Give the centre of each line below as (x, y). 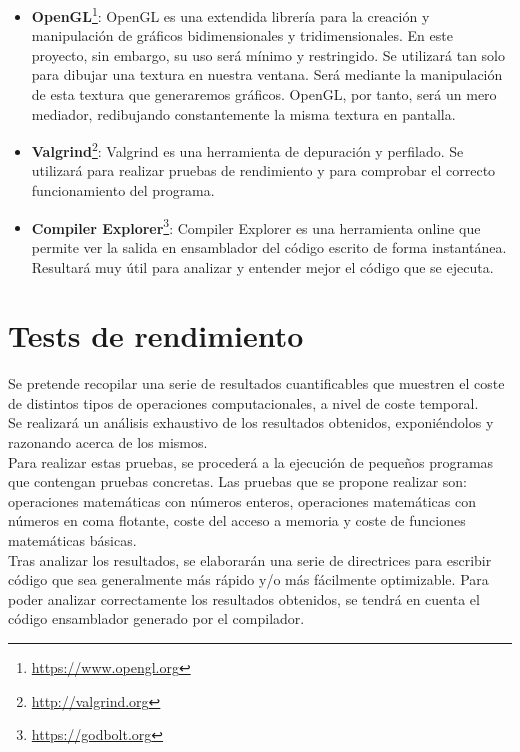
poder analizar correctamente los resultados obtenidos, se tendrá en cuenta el (244, 598)
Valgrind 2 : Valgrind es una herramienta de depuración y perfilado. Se (247, 149)
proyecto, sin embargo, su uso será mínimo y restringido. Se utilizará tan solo (268, 54)
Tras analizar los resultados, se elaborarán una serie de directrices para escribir (250, 559)
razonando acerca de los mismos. (108, 442)
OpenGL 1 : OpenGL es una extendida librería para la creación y (230, 14)
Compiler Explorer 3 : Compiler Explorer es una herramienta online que (256, 226)
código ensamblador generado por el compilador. (156, 618)
